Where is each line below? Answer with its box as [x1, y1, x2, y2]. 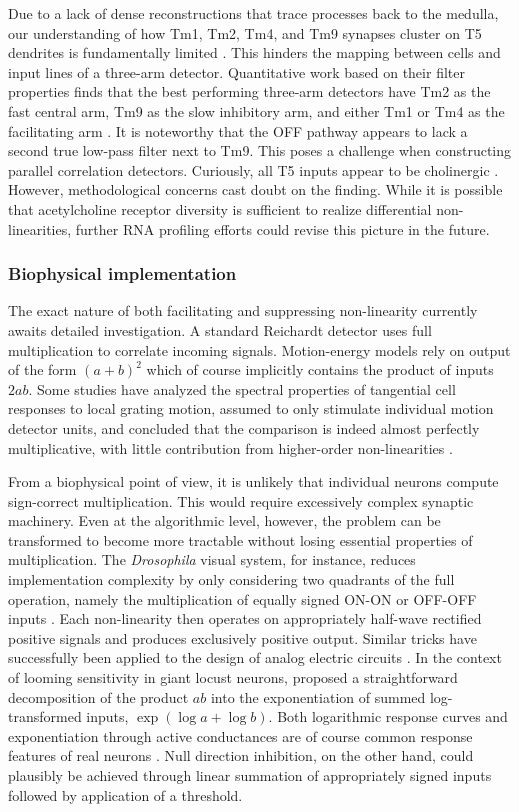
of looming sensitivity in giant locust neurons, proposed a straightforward [8, 667, 458, 688]
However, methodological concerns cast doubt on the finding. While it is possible [8, 179, 503, 200]
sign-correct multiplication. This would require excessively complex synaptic [8, 490, 474, 511]
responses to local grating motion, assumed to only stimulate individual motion [8, 398, 494, 419]
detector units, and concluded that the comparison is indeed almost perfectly [8, 417, 480, 438]
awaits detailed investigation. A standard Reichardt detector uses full [8, 319, 432, 340]
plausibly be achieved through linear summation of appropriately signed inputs [8, 765, 492, 785]
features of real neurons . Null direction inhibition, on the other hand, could [8, 745, 474, 766]
